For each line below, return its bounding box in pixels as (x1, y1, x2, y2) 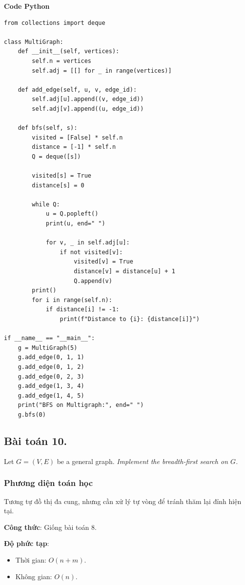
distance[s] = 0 (32, 182, 84, 189)
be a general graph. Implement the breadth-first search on (57, 456, 228, 466)
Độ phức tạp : (4, 538, 49, 548)
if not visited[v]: (60, 248, 123, 256)
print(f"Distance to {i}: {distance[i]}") (60, 316, 200, 323)
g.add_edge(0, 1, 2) (18, 363, 84, 370)
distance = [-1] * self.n (32, 143, 116, 151)
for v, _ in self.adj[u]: (45, 239, 130, 246)
